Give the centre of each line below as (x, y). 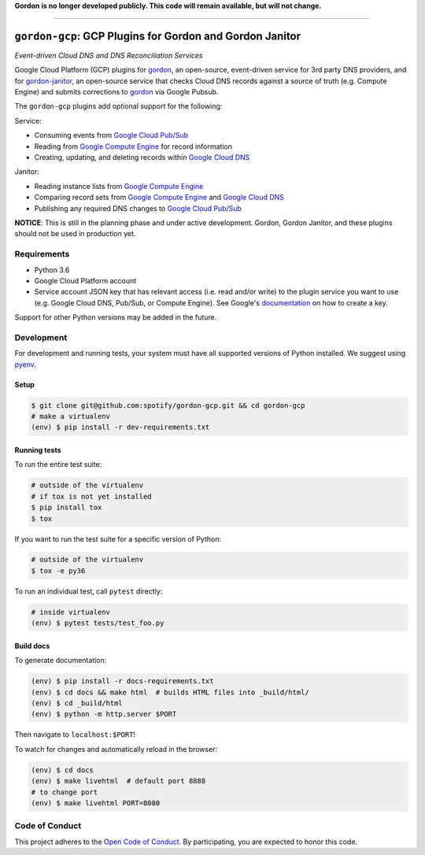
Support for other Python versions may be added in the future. (116, 317)
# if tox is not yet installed (92, 496)
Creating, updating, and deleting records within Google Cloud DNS (142, 157)
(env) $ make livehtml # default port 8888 (118, 781)
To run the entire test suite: (58, 465)
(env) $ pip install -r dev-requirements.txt (120, 427)
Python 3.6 (52, 270)
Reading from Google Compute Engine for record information (133, 146)
